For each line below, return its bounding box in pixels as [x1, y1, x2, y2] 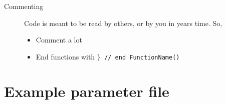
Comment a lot [36, 34, 82, 45]
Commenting [4, 1, 44, 11]
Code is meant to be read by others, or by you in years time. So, [24, 17, 222, 28]
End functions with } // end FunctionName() [36, 51, 180, 61]
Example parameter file [4, 80, 169, 101]
